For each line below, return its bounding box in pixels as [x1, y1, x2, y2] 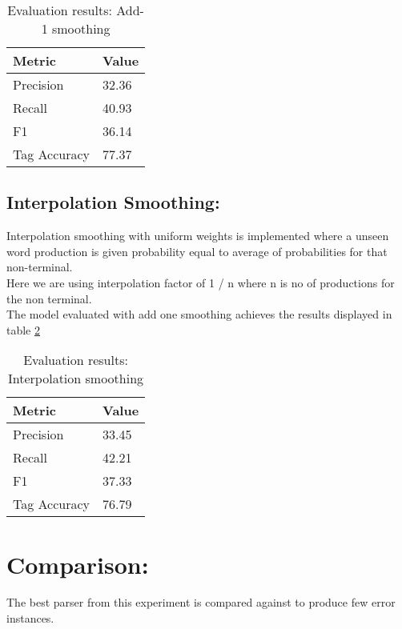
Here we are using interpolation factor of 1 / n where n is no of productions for [6, 274, 395, 290]
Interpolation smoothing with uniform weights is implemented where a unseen [6, 227, 389, 244]
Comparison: [6, 547, 149, 580]
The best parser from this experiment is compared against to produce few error [6, 594, 396, 611]
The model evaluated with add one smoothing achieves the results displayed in [6, 306, 392, 323]
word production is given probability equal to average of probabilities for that [6, 242, 388, 259]
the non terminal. [6, 290, 92, 306]
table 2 [6, 321, 40, 338]
